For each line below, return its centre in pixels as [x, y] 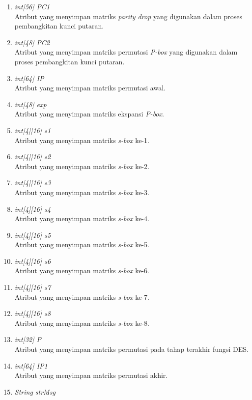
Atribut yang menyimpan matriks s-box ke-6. [82, 271]
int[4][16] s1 [33, 130]
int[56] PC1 [32, 6]
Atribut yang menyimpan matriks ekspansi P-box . [89, 114]
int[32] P [28, 339]
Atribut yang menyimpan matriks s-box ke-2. [82, 166]
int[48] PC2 [32, 42]
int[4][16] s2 [33, 157]
